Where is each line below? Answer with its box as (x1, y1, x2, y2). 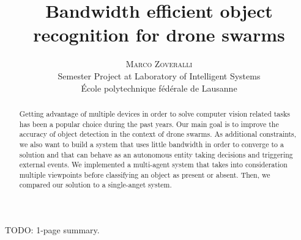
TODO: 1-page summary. (5, 224, 100, 236)
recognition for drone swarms (33, 22, 285, 47)
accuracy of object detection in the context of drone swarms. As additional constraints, (19, 129, 297, 139)
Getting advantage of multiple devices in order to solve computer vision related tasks (19, 108, 290, 118)
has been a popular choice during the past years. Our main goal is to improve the (19, 118, 279, 129)
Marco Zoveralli (125, 57, 193, 70)
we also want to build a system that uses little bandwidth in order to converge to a (19, 139, 284, 149)
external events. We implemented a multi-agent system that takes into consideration (19, 159, 288, 170)
